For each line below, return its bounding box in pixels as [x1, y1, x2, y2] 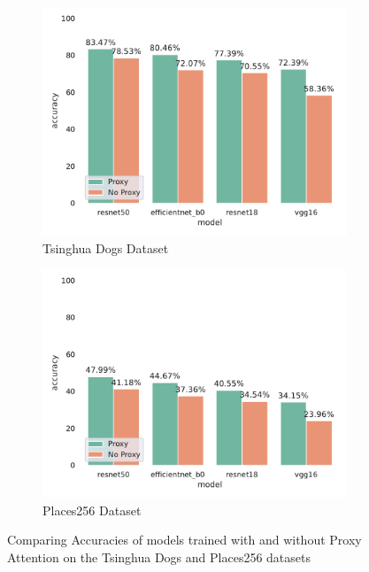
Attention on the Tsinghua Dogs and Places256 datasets [7, 547, 311, 566]
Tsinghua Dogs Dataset [42, 238, 169, 257]
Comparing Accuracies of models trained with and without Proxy [7, 530, 362, 549]
